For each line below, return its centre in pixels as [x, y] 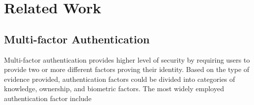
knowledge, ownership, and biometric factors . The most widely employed [114, 88]
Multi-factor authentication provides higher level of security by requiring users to [127, 59]
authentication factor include [48, 98]
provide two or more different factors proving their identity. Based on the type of [127, 69]
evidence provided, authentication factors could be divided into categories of [120, 79]
